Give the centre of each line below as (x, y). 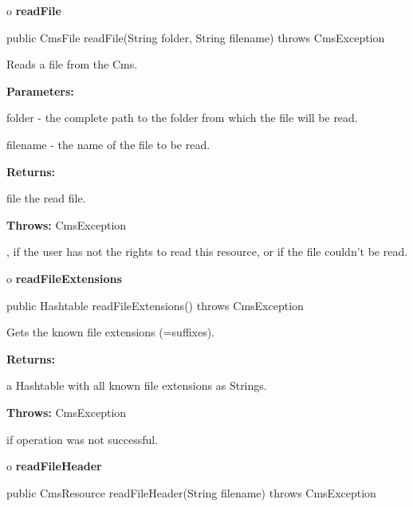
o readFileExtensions (64, 278)
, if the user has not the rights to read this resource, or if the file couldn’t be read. (207, 252)
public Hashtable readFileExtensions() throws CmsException (155, 305)
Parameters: (40, 90)
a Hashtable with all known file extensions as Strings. (137, 385)
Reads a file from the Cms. (72, 64)
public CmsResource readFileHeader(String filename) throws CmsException (191, 492)
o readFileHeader (54, 466)
